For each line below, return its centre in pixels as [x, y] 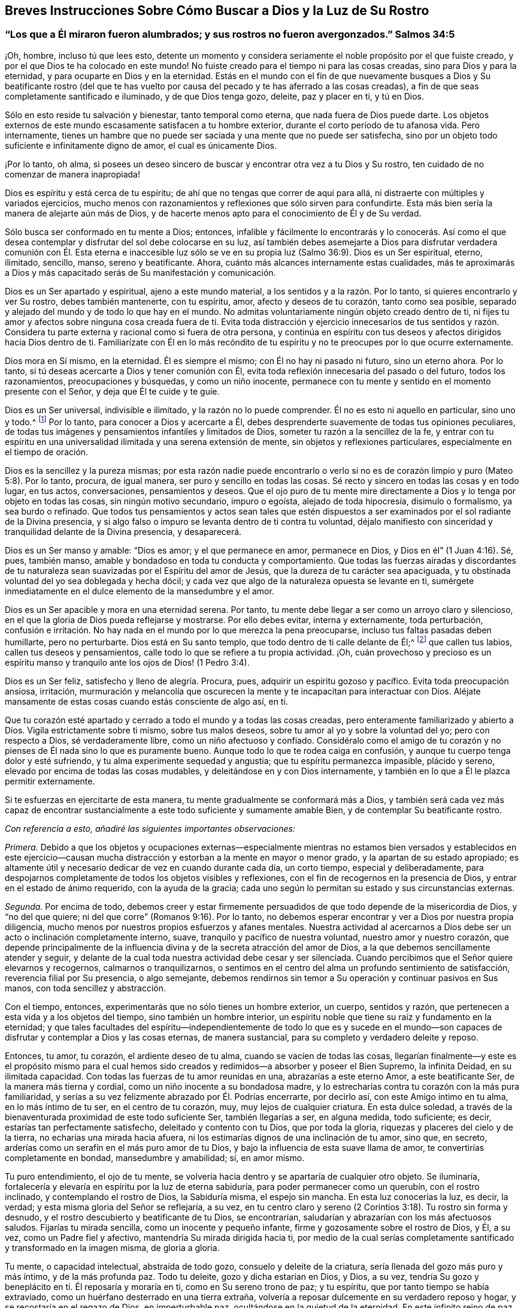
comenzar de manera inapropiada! [73, 174]
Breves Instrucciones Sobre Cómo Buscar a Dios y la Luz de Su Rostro [217, 10]
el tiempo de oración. [47, 452]
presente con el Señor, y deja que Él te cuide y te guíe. [112, 391]
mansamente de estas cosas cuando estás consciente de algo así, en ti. [146, 702]
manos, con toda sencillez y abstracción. [86, 988]
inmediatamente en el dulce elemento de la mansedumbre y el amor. [140, 591]
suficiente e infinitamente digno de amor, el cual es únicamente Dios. [141, 145]
